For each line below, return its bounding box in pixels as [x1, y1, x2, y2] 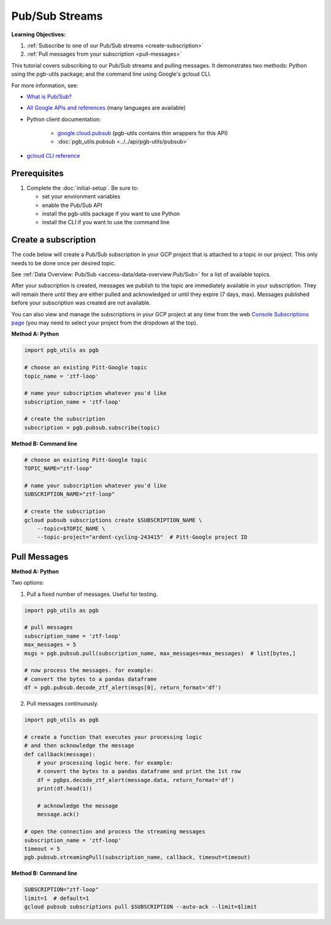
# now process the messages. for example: [24, 667, 154, 674]
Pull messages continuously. [26, 700, 99, 708]
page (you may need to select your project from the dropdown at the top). [11, 319, 198, 326]
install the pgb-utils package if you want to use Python [42, 209, 180, 217]
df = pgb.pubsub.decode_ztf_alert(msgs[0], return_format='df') [24, 684, 222, 691]
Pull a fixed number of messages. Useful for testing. [26, 590, 158, 598]
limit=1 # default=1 [24, 894, 89, 902]
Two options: [11, 579, 44, 587]
